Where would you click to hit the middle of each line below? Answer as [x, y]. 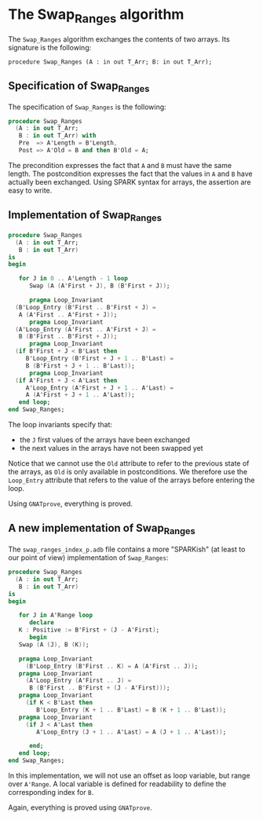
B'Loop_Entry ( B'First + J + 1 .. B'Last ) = [100, 359]
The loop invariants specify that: [60, 425]
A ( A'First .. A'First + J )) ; [68, 315]
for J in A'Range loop [55, 615]
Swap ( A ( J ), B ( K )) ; [54, 644]
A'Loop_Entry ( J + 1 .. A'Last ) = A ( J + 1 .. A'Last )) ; [131, 732]
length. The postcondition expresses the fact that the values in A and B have [130, 174]
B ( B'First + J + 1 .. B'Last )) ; [80, 366]
